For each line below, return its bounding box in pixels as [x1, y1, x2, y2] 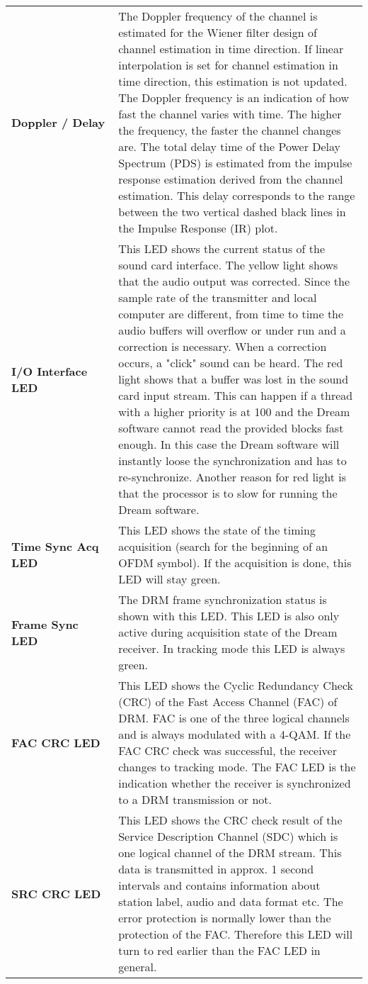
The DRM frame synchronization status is [118, 591, 327, 608]
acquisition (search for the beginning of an [118, 538, 328, 554]
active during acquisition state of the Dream [118, 624, 338, 640]
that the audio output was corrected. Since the [118, 273, 350, 289]
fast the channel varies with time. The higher [118, 106, 342, 122]
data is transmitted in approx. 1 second [118, 861, 314, 877]
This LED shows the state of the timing [118, 522, 316, 538]
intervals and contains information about [118, 877, 321, 893]
